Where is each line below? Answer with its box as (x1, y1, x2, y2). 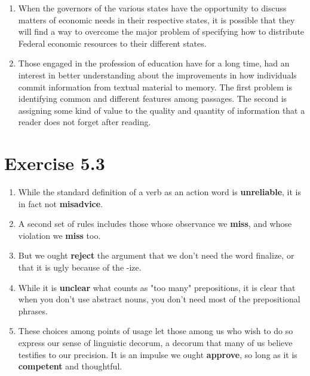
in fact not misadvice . (18, 197, 103, 210)
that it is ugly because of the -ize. (18, 261, 142, 274)
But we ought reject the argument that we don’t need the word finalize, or (18, 249, 294, 262)
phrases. (18, 304, 48, 317)
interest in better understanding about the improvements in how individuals (18, 68, 297, 81)
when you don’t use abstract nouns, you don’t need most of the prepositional (18, 293, 300, 305)
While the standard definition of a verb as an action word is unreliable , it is (18, 186, 301, 198)
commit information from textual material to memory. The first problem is (18, 80, 292, 93)
